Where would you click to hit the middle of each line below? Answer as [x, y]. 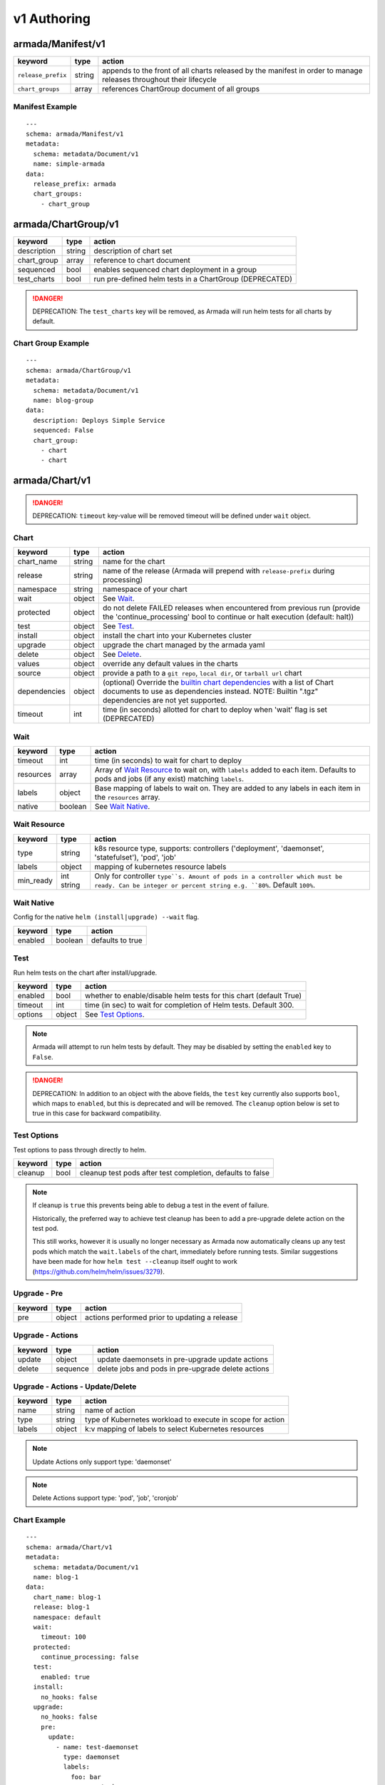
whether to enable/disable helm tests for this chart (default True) [193, 996]
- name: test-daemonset [97, 1747]
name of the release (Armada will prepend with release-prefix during [219, 571]
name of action [110, 1410]
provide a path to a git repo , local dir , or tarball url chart [202, 673]
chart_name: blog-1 [67, 1597]
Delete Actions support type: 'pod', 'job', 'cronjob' [105, 1498]
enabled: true [65, 1677]
